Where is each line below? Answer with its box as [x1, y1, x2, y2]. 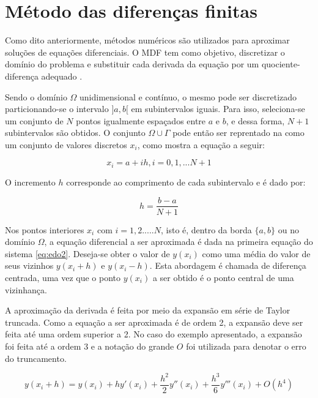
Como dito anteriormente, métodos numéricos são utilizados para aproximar [5, 34, 290, 47]
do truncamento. [5, 351, 67, 364]
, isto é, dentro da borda [160, 223, 252, 236]
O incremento [5, 175, 56, 188]
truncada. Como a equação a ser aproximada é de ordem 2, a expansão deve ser [5, 315, 303, 328]
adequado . [41, 69, 83, 82]
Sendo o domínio [5, 90, 67, 103]
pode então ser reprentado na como [172, 126, 305, 139]
